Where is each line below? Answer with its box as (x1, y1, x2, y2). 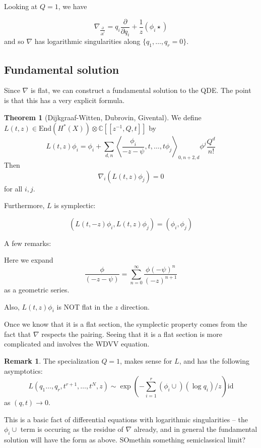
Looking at (4, 1, 38, 11)
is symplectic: (54, 200, 96, 211)
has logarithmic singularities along (34, 36, 141, 46)
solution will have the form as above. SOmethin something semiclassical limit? (4, 434, 246, 445)
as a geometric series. (4, 284, 70, 294)
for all (4, 183, 23, 193)
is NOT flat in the (56, 301, 113, 312)
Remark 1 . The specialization (4, 356, 99, 366)
